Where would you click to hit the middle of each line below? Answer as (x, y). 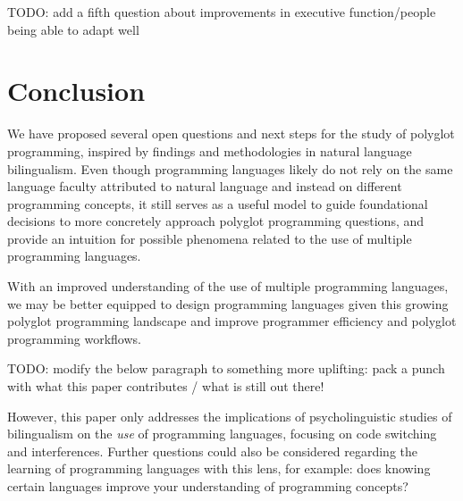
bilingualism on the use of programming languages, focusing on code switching (222, 434)
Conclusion (76, 91)
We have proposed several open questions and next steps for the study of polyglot (231, 134)
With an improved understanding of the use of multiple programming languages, (228, 286)
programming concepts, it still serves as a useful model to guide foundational (218, 203)
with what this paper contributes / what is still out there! (166, 386)
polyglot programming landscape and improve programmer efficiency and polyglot (232, 321)
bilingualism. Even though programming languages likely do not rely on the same (230, 168)
